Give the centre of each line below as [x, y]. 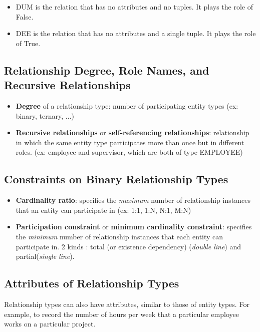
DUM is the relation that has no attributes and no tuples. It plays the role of [135, 7]
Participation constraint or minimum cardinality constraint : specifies [134, 227]
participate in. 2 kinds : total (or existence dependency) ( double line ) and [128, 246]
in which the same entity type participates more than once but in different [130, 142]
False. [25, 16]
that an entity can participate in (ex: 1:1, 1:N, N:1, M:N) [103, 210]
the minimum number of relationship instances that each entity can [119, 236]
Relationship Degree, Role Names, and [107, 70]
